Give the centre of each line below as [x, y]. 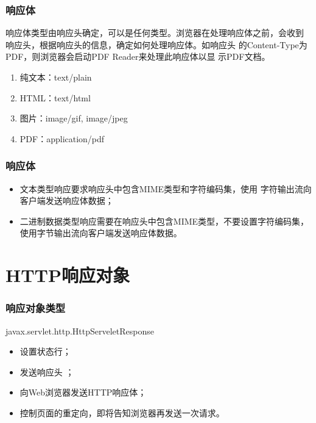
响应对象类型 [36, 308]
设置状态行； [45, 351]
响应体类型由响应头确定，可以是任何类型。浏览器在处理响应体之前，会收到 [155, 33]
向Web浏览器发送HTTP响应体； [83, 392]
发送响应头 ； [47, 371]
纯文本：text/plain [56, 77]
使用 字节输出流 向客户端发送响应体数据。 [101, 233]
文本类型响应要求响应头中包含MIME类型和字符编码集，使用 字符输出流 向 [166, 188]
